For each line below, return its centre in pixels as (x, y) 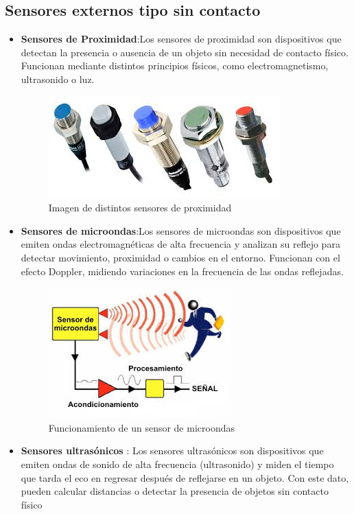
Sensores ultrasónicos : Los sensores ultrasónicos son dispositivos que (172, 451)
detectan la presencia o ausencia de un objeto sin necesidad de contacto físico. (185, 52)
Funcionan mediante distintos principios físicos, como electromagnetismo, (175, 66)
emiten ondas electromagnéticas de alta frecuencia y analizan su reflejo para (180, 244)
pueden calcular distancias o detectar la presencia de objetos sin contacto (175, 491)
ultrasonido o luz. (58, 79)
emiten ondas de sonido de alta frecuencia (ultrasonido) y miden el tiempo (177, 464)
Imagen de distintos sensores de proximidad (140, 208)
